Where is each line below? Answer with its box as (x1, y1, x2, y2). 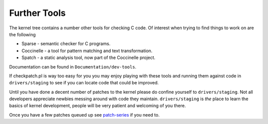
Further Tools (9, 7, 66, 18)
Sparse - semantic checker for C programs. (21, 41, 111, 47)
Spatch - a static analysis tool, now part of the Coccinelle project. (21, 55, 156, 61)
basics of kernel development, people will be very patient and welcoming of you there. (9, 103, 186, 109)
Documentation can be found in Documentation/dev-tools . (9, 63, 136, 69)
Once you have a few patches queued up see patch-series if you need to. (9, 112, 160, 118)
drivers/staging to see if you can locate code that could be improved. (9, 80, 159, 86)
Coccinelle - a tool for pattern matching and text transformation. (21, 48, 153, 54)
